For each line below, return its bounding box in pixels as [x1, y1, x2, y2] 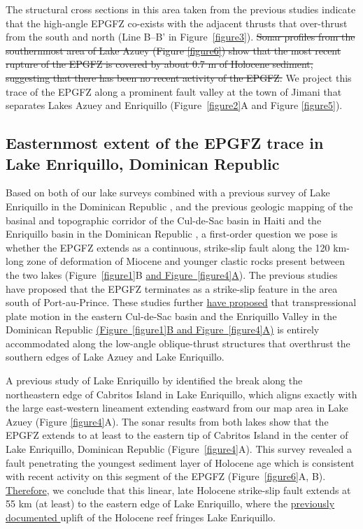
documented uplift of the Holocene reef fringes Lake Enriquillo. [6, 510, 276, 524]
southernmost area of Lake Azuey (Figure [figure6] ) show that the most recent [6, 43, 341, 57]
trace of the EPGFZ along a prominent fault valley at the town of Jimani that [6, 84, 342, 99]
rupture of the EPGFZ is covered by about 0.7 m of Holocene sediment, [6, 57, 313, 71]
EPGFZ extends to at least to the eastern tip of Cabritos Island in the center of [6, 428, 348, 442]
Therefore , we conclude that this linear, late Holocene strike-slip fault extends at [6, 482, 351, 497]
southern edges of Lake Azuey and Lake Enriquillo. [6, 349, 225, 364]
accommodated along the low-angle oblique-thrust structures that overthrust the [6, 335, 350, 350]
